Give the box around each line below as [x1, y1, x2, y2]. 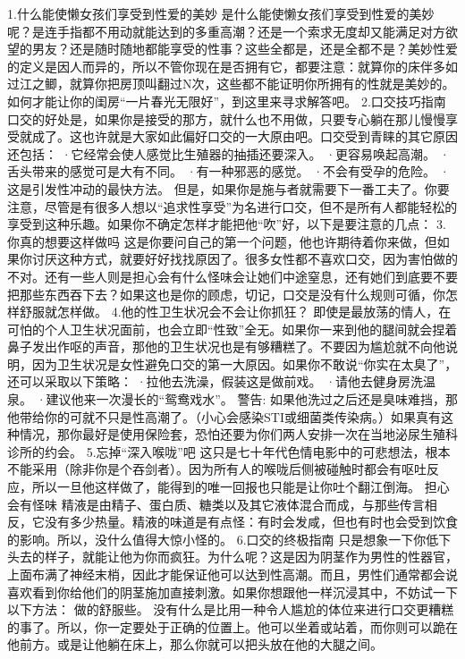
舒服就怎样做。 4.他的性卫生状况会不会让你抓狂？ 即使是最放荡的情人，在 [19, 302, 452, 321]
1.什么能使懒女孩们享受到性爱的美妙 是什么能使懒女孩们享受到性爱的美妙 [7, 4, 435, 22]
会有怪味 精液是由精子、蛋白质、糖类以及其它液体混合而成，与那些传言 [7, 494, 425, 513]
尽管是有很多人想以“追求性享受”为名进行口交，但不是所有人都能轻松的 [44, 197, 458, 215]
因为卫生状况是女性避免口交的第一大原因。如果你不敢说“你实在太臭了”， [31, 354, 458, 373]
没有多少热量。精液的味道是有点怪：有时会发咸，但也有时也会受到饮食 [44, 512, 458, 531]
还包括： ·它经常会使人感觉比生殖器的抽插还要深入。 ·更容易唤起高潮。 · [7, 144, 450, 163]
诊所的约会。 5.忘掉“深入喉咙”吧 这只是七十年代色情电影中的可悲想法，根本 [7, 442, 451, 460]
